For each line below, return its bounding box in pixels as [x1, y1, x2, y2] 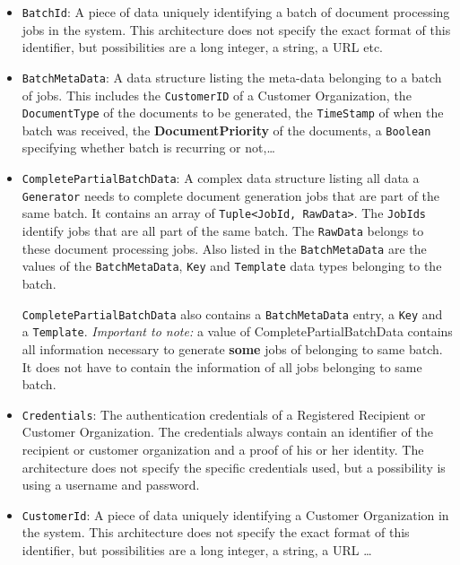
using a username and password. [22, 475, 200, 494]
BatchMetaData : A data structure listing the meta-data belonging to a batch [22, 67, 442, 86]
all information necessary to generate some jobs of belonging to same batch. [22, 339, 443, 358]
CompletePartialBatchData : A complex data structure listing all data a [22, 169, 420, 187]
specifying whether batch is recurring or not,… [22, 138, 275, 157]
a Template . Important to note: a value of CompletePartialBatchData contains [22, 322, 453, 341]
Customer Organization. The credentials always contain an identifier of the [22, 422, 433, 441]
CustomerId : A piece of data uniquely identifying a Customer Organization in [22, 505, 449, 524]
